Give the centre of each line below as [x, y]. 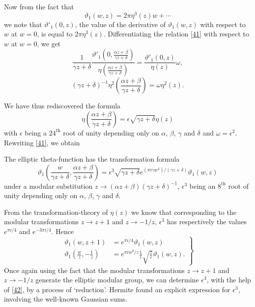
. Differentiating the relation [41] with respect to [176, 34]
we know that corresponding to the [184, 212]
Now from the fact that [39, 6]
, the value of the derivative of [120, 24]
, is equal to [55, 34]
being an [202, 186]
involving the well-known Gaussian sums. [66, 299]
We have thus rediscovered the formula [62, 106]
